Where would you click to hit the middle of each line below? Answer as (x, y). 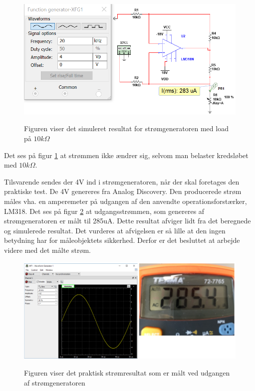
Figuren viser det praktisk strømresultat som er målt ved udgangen (127, 373)
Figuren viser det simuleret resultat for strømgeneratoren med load (126, 128)
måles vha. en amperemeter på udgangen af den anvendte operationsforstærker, (126, 201)
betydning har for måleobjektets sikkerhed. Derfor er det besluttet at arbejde (122, 240)
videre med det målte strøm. (47, 250)
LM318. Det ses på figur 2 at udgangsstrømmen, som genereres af (104, 211)
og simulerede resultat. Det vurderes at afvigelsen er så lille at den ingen (115, 230)
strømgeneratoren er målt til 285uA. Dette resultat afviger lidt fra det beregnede (127, 221)
